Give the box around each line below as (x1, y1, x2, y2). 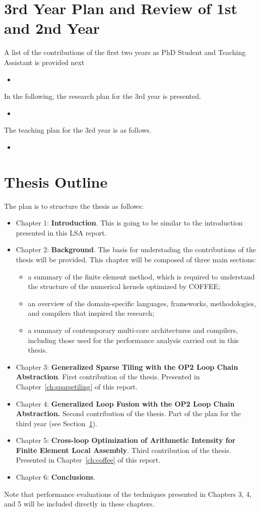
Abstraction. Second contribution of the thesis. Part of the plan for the (16, 408, 241, 419)
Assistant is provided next (4, 56, 85, 67)
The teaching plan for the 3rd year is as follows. (4, 125, 152, 135)
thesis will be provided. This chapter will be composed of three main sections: (16, 254, 256, 264)
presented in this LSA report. (16, 227, 107, 238)
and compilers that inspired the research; (28, 308, 155, 318)
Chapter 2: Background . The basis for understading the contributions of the (16, 244, 256, 255)
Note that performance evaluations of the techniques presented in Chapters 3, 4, (4, 488, 252, 499)
